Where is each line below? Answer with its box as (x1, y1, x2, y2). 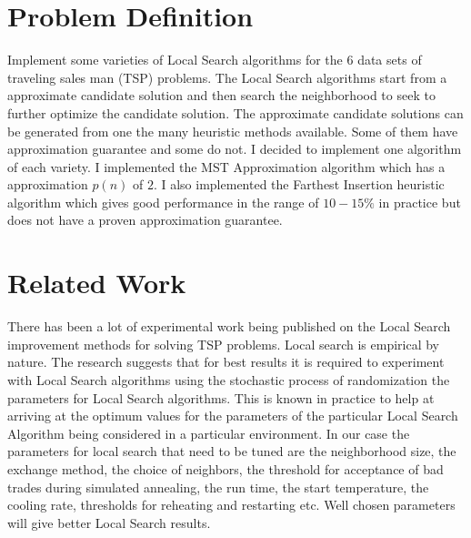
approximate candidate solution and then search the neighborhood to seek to (7, 86, 436, 105)
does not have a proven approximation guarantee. (7, 210, 283, 229)
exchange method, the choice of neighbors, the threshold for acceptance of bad (7, 459, 444, 478)
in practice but (378, 192, 461, 211)
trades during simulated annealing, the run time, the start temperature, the (7, 477, 429, 496)
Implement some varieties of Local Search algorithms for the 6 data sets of (7, 50, 422, 69)
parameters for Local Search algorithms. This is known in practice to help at (7, 388, 435, 407)
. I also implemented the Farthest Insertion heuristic (153, 175, 445, 194)
